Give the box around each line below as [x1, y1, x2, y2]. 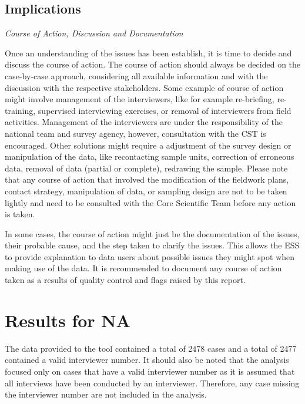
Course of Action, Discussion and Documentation [5, 27, 183, 39]
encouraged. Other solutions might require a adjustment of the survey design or [5, 139, 291, 151]
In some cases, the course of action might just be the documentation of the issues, [5, 227, 300, 240]
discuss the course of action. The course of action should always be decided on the [5, 58, 301, 70]
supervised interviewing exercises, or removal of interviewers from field [38, 104, 291, 116]
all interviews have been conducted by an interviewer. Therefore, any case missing [5, 376, 300, 389]
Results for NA [5, 308, 130, 332]
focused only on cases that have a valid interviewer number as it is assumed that [5, 365, 295, 377]
